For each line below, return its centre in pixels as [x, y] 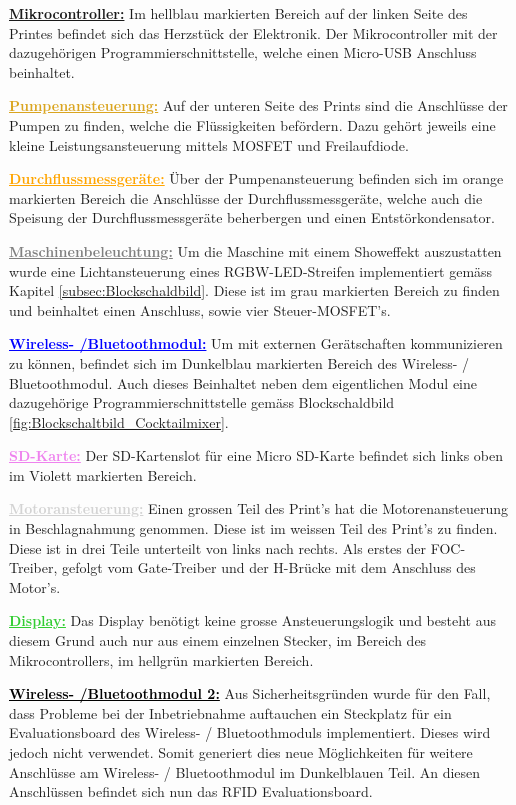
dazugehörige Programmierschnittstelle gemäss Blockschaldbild [202, 402]
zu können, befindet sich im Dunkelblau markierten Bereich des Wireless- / [239, 362]
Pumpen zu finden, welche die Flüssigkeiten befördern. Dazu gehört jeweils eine [252, 124]
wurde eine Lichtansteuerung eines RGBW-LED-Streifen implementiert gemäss [251, 270]
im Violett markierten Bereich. [103, 474]
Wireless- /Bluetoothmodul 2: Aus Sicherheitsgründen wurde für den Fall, [250, 693]
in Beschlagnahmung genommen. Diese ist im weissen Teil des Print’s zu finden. [253, 528]
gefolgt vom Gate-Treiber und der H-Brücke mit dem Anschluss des [268, 567]
